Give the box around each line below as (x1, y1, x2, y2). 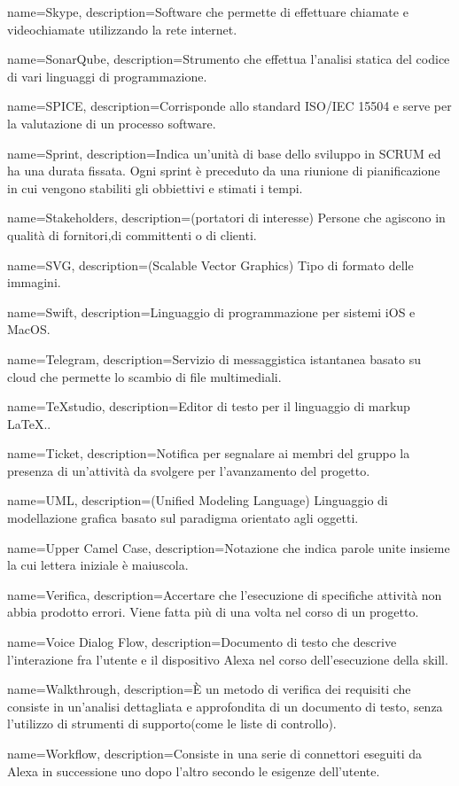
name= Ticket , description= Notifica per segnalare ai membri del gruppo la (7, 444, 410, 463)
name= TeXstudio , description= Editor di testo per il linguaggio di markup (7, 397, 410, 416)
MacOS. (7, 320, 51, 339)
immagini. (7, 273, 61, 292)
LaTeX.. (7, 414, 51, 432)
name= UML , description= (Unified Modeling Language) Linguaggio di (7, 491, 388, 510)
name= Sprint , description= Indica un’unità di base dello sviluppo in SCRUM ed (7, 144, 441, 162)
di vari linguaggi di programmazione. (7, 66, 207, 85)
